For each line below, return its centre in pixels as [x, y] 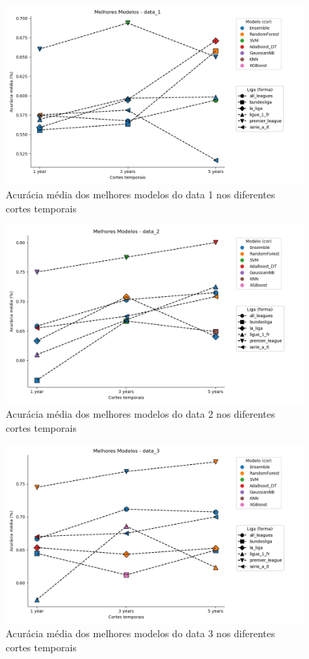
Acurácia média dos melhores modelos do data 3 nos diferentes [140, 633]
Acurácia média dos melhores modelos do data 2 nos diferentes [140, 414]
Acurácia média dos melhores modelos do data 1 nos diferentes [140, 194]
